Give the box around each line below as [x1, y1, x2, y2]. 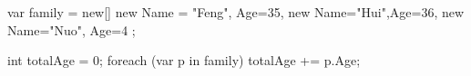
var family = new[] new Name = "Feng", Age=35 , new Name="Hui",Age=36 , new [7, 3, 465, 21]
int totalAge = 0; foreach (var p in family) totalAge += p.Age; [7, 51, 361, 70]
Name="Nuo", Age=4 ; [7, 20, 136, 39]
